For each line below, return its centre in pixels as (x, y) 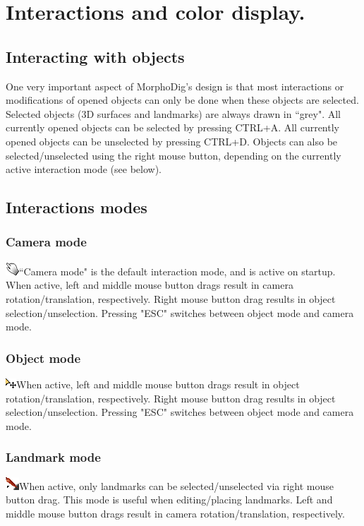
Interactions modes (77, 207)
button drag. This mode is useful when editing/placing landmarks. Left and (169, 500)
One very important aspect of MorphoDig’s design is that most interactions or (175, 86)
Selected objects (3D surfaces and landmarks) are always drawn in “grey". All (173, 113)
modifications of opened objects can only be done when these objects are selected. (182, 100)
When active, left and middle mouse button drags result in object (158, 384)
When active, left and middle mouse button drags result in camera (150, 285)
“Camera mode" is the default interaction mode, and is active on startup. (177, 271)
